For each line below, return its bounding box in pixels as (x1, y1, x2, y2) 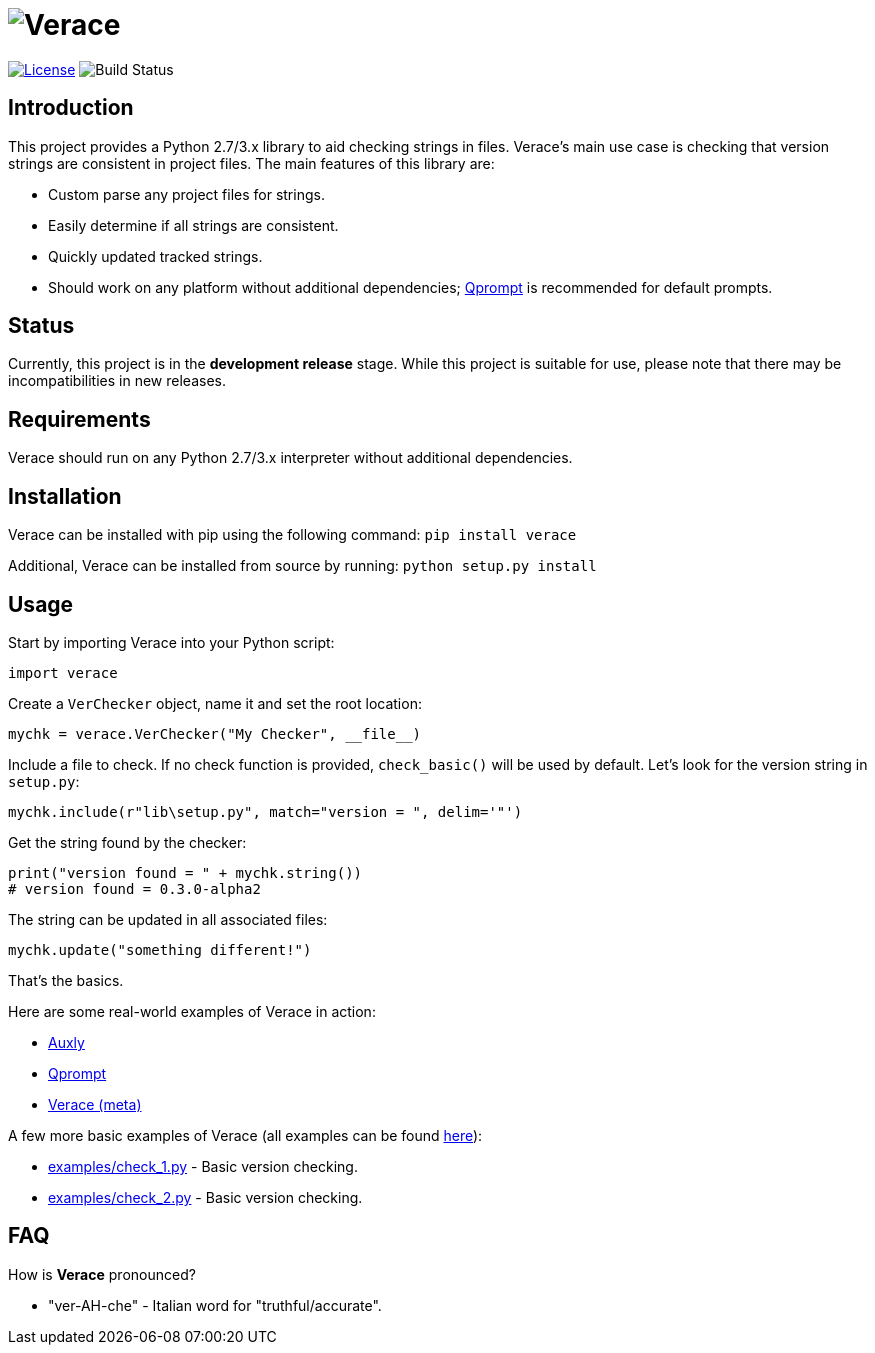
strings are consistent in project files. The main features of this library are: (8, 154, 495, 172)
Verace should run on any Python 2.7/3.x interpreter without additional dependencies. (8, 449, 573, 467)
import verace (8, 664, 118, 681)
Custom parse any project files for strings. (48, 185, 325, 203)
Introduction (8, 95, 134, 121)
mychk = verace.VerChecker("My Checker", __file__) (8, 725, 422, 742)
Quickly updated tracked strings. (48, 247, 263, 265)
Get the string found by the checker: (8, 833, 247, 851)
